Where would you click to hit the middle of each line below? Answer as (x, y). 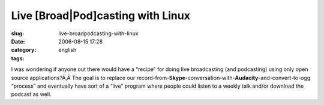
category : (24, 50)
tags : (18, 58)
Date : (18, 41)
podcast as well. (31, 94)
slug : (17, 33)
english (67, 50)
